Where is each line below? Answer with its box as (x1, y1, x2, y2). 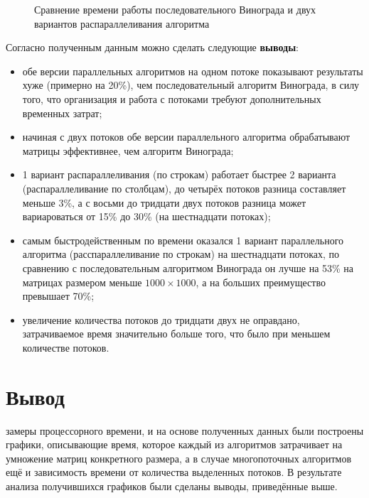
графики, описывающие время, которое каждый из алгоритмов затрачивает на (6, 437, 343, 452)
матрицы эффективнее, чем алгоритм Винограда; (22, 143, 234, 158)
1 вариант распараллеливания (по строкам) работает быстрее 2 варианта (22, 167, 336, 182)
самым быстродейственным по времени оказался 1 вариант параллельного (22, 232, 344, 247)
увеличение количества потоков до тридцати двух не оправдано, (22, 312, 300, 327)
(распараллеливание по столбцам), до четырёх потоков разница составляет (22, 180, 346, 195)
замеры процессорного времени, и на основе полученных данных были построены (6, 423, 364, 438)
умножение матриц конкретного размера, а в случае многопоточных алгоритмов (6, 450, 352, 465)
